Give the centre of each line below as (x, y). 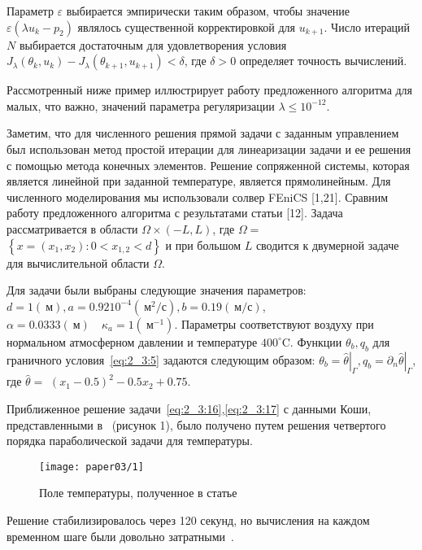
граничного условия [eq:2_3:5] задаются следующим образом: (161, 359)
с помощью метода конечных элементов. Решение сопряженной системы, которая (208, 165)
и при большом (203, 244)
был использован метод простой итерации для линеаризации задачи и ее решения (209, 148)
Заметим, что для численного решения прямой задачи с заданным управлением (203, 133)
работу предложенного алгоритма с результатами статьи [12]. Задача (175, 213)
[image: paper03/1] (91, 467)
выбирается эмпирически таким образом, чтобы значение (208, 11)
